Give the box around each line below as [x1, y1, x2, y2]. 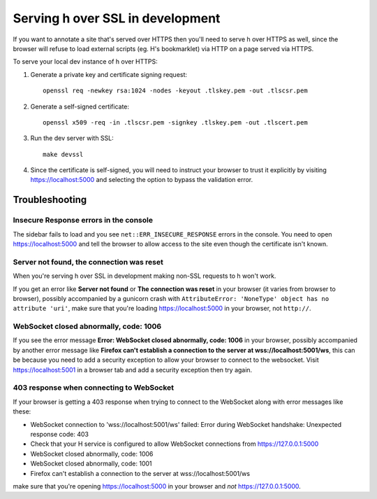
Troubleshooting [13, 194, 87, 206]
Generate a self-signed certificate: [30, 102, 129, 111]
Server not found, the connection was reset [13, 257, 164, 267]
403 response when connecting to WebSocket [13, 383, 175, 393]
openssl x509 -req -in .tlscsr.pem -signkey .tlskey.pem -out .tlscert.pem [43, 118, 308, 126]
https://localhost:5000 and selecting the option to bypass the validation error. [30, 176, 253, 184]
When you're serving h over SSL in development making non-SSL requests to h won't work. [13, 272, 276, 280]
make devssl [43, 150, 84, 158]
